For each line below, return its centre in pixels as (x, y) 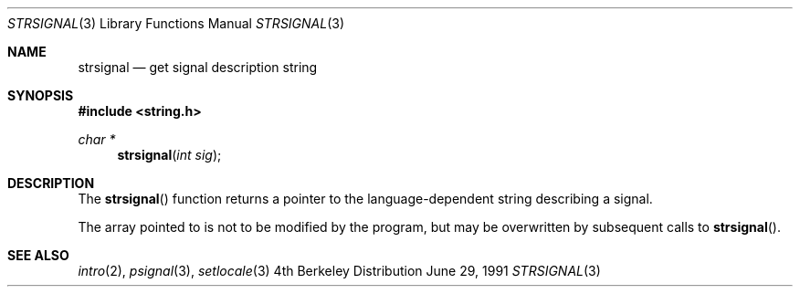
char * (97, 139)
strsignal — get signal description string (198, 67)
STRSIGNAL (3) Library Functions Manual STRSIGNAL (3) (176, 23)
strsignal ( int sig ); (169, 155)
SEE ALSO (38, 255)
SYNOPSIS (41, 95)
